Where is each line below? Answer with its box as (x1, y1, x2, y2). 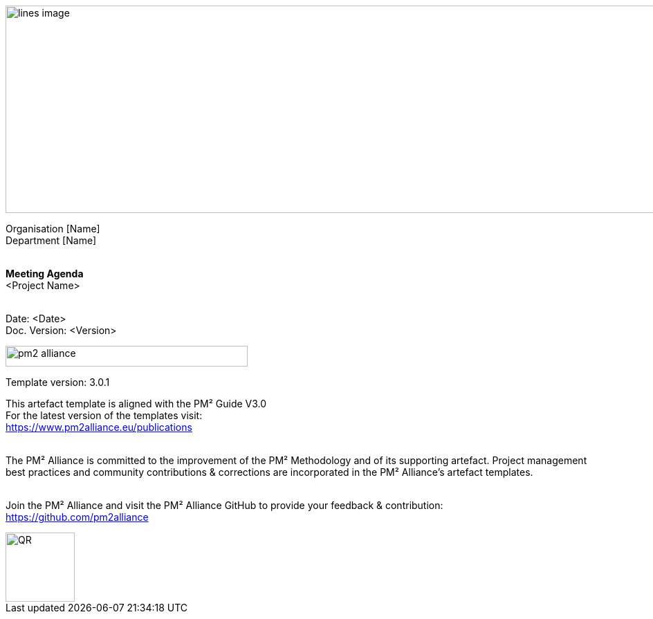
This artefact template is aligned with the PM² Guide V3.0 (6, 398, 267, 409)
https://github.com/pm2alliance (6, 511, 149, 523)
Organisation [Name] (6, 223, 100, 234)
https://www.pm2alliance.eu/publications (6, 421, 192, 433)
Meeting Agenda (6, 268, 84, 279)
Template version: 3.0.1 (6, 376, 110, 388)
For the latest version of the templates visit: (6, 409, 203, 421)
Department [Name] (6, 234, 97, 246)
